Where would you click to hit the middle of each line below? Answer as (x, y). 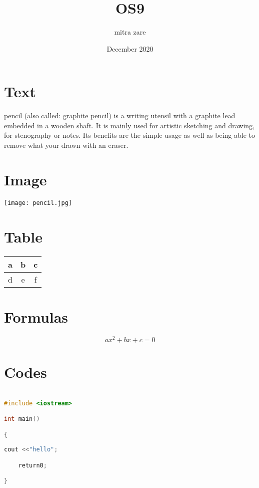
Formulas (36, 316)
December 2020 (130, 48)
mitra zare (130, 32)
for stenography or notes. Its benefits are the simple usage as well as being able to (129, 135)
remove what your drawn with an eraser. (66, 145)
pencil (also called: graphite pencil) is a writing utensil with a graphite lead (120, 115)
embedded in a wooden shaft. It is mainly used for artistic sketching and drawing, (129, 125)
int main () (22, 419)
